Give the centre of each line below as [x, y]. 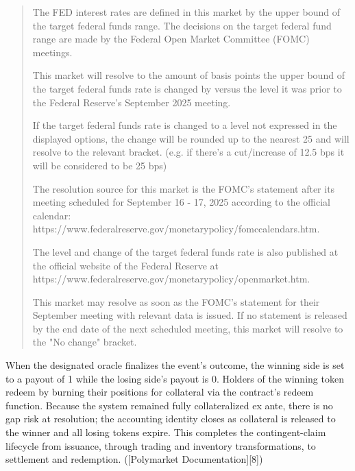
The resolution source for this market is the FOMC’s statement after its [184, 188]
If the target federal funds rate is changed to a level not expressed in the [185, 125]
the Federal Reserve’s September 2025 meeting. [132, 102]
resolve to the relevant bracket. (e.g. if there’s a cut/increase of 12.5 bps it [188, 152]
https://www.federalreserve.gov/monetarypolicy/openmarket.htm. [171, 279]
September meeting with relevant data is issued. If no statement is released [190, 315]
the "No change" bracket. [85, 342]
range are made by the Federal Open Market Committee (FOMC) [171, 39]
